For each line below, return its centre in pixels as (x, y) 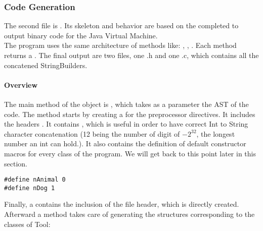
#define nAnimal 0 (35, 180)
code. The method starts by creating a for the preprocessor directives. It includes (130, 114)
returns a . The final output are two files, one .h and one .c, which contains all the (131, 55)
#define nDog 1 (30, 188)
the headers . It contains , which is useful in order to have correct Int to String (126, 124)
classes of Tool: (27, 224)
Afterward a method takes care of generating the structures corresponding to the (129, 214)
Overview (21, 84)
